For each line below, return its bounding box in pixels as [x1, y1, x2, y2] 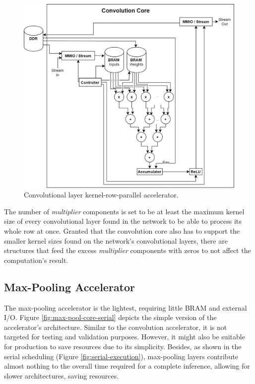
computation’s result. [4, 255, 68, 265]
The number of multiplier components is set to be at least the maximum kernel [4, 206, 245, 216]
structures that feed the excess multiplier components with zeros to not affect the [4, 245, 251, 256]
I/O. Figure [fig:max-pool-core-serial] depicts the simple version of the [4, 312, 217, 322]
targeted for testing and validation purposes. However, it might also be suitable [4, 331, 245, 342]
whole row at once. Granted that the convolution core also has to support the [4, 225, 240, 236]
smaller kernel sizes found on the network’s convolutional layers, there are [4, 235, 228, 246]
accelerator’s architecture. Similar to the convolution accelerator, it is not [4, 321, 227, 332]
